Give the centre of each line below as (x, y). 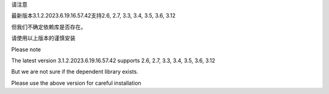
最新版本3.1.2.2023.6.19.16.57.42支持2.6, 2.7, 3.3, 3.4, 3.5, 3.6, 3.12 (94, 16)
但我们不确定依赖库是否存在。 (49, 27)
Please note (26, 49)
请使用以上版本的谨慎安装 (43, 38)
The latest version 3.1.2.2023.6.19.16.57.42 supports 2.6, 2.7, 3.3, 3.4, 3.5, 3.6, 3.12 (113, 60)
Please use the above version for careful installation (76, 83)
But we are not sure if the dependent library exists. (75, 72)
